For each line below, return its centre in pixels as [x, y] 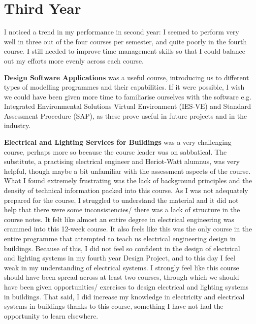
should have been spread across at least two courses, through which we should [122, 277]
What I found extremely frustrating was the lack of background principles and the [128, 180]
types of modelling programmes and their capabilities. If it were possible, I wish [124, 87]
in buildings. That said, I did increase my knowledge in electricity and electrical [124, 296]
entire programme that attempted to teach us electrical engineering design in [120, 238]
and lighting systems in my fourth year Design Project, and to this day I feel [120, 258]
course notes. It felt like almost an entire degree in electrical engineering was [119, 219]
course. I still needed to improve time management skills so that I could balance [125, 51]
